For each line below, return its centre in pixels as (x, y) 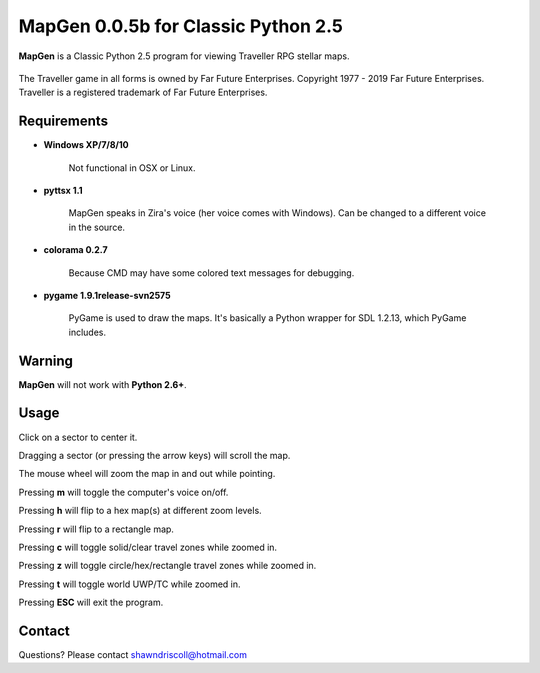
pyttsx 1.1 (63, 191)
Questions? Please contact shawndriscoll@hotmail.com (132, 654)
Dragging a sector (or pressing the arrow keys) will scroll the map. (154, 455)
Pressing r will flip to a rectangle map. (96, 529)
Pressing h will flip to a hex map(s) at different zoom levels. (140, 511)
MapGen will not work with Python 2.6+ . (102, 384)
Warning (46, 360)
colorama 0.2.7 (76, 250)
